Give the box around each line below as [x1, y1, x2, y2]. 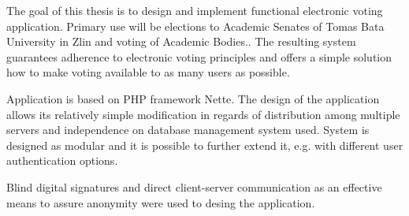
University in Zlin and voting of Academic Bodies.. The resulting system [6, 33, 356, 50]
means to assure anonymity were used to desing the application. [6, 194, 315, 210]
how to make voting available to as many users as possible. [6, 64, 290, 80]
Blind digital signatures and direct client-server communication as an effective [6, 178, 382, 195]
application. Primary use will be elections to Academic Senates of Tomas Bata [6, 17, 385, 34]
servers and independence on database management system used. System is [6, 121, 370, 138]
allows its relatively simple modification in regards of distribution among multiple [6, 106, 400, 122]
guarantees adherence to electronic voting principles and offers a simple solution [6, 48, 392, 65]
